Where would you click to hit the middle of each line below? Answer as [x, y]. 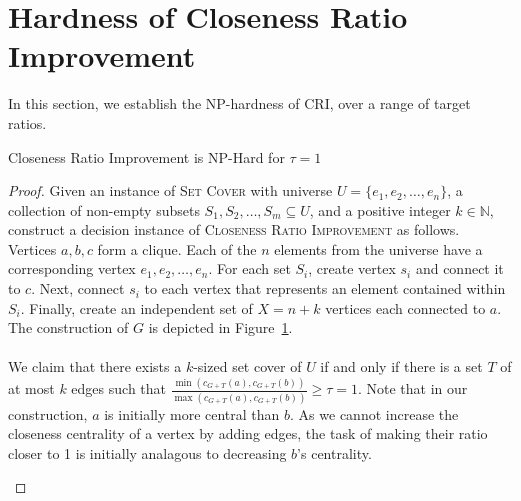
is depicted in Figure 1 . [220, 327]
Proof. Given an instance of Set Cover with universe [170, 190]
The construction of [68, 327]
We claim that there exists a [95, 366]
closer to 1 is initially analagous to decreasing [147, 452]
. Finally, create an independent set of [136, 307]
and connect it [459, 268]
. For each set [249, 268]
